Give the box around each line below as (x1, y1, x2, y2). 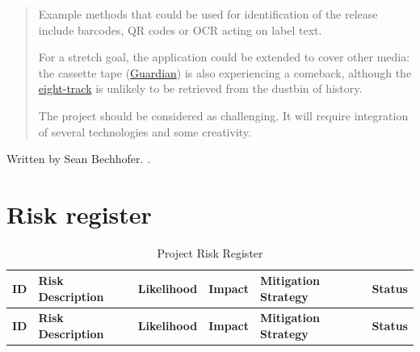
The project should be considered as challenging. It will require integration (38, 107, 409, 124)
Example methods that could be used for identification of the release (38, 6, 378, 22)
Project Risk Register (157, 244, 263, 261)
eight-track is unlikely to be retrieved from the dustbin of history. (38, 80, 363, 97)
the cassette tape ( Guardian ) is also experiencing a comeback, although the (38, 64, 412, 81)
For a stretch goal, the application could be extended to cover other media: (38, 48, 410, 65)
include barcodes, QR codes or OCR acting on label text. (38, 21, 322, 38)
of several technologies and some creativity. (38, 123, 251, 140)
